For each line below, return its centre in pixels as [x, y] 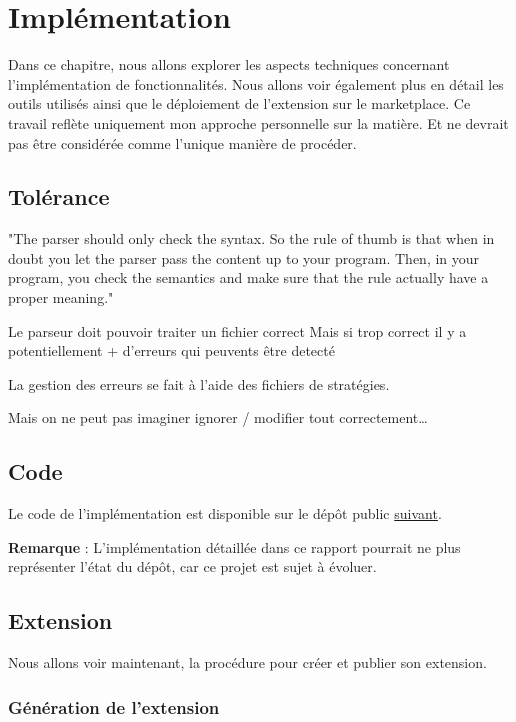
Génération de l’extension [114, 706]
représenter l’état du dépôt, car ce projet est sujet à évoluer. [192, 566]
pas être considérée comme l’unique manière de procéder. [182, 142]
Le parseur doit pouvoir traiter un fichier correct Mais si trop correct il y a [237, 330]
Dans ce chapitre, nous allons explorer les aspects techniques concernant [229, 64]
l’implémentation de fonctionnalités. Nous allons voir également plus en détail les [256, 83]
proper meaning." [61, 297]
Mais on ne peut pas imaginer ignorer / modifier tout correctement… [218, 417]
